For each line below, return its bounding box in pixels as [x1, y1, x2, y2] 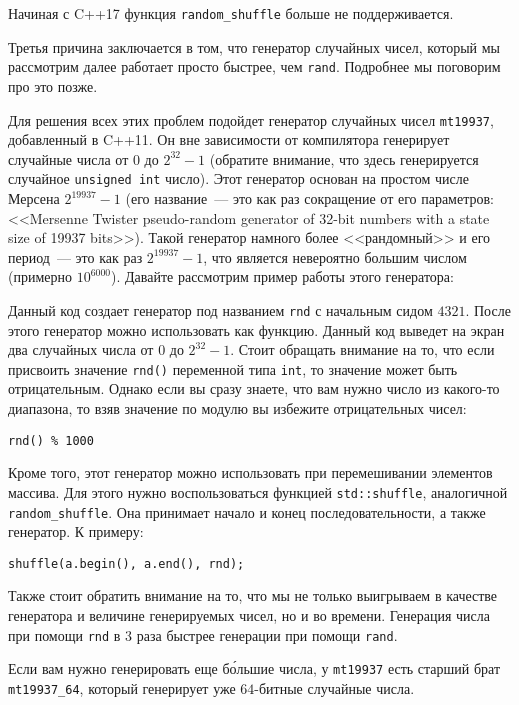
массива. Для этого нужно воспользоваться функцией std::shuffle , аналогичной [8, 481, 508, 502]
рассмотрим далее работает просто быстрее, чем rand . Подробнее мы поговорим [8, 56, 501, 77]
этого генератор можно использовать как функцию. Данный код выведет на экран [8, 319, 505, 340]
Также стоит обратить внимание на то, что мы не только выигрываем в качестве [8, 585, 498, 606]
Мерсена [8, 188, 60, 208]
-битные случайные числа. [254, 677, 415, 698]
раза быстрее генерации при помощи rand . [136, 624, 398, 645]
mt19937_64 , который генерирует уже [8, 677, 236, 698]
